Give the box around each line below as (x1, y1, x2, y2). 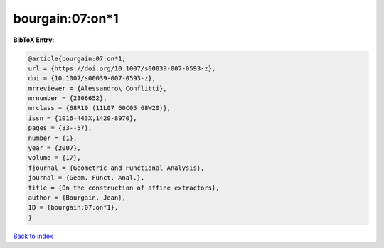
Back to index (13, 232, 53, 240)
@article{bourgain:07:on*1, (28, 54, 126, 63)
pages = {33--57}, (28, 124, 92, 132)
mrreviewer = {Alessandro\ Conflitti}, (28, 84, 167, 92)
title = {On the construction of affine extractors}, (28, 183, 220, 192)
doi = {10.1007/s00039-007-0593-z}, (28, 75, 156, 82)
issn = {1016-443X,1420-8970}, (28, 114, 138, 122)
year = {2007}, (28, 144, 81, 152)
